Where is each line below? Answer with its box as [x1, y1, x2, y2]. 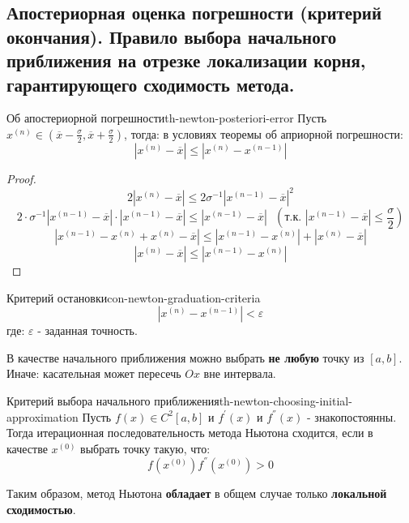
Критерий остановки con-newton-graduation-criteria [6, 289, 261, 306]
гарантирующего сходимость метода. [6, 71, 295, 96]
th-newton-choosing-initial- [219, 392, 352, 409]
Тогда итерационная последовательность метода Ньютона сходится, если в [6, 424, 373, 441]
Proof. [6, 169, 36, 186]
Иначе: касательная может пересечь [6, 365, 181, 382]
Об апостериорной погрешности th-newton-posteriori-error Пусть [6, 109, 327, 126]
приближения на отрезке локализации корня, [6, 48, 366, 73]
